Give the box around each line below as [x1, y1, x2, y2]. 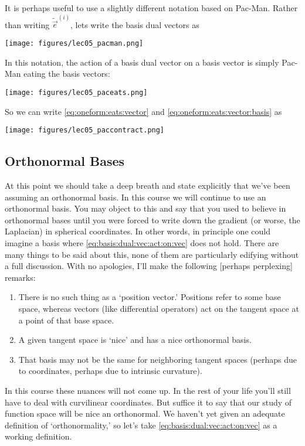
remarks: [5, 271, 36, 283]
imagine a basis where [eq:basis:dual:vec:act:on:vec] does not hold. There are [5, 236, 279, 248]
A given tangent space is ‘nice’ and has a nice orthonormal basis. [18, 333, 252, 346]
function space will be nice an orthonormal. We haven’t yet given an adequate [5, 407, 285, 420]
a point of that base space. [18, 314, 114, 326]
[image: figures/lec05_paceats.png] [5, 88, 148, 97]
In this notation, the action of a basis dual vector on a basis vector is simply [5, 56, 279, 68]
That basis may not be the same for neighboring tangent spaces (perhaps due [18, 353, 297, 365]
